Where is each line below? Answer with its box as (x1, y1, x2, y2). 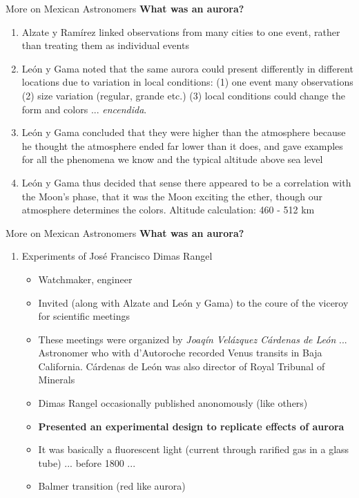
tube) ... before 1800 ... (38, 455, 136, 470)
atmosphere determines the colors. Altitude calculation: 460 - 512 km (21, 202, 315, 217)
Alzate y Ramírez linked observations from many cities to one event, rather (21, 24, 340, 39)
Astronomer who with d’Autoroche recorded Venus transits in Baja (38, 345, 322, 360)
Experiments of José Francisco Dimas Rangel (21, 249, 213, 263)
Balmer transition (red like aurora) (38, 479, 186, 493)
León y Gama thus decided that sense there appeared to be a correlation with (21, 175, 351, 189)
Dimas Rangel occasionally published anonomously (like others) (38, 396, 308, 410)
